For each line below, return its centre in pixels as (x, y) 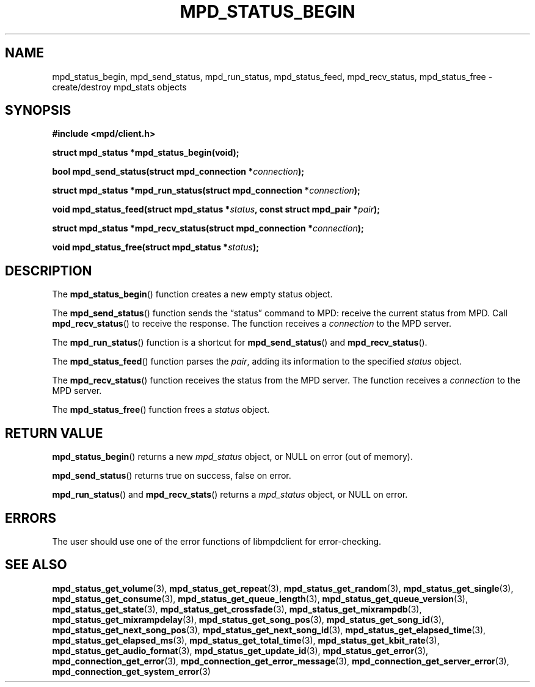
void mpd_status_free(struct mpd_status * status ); (155, 247)
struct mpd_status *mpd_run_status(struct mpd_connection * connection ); (206, 191)
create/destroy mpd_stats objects (119, 87)
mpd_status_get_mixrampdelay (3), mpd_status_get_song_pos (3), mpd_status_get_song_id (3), (248, 619)
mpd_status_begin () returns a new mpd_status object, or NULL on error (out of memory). (232, 457)
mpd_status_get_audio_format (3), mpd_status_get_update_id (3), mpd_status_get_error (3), (240, 650)
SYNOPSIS (38, 111)
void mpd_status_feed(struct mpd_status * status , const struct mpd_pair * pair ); (216, 209)
